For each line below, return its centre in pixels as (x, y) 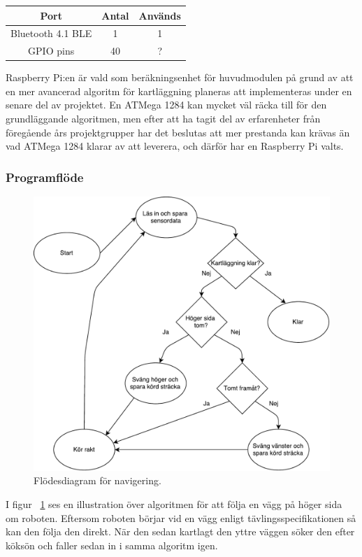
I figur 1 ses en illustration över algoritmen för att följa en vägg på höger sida (174, 503)
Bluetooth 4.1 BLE (51, 33)
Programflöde (45, 177)
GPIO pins (51, 51)
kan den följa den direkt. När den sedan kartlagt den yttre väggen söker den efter (180, 531)
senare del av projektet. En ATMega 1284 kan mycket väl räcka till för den (166, 105)
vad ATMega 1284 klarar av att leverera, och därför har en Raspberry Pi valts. (175, 146)
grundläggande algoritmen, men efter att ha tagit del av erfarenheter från (163, 119)
